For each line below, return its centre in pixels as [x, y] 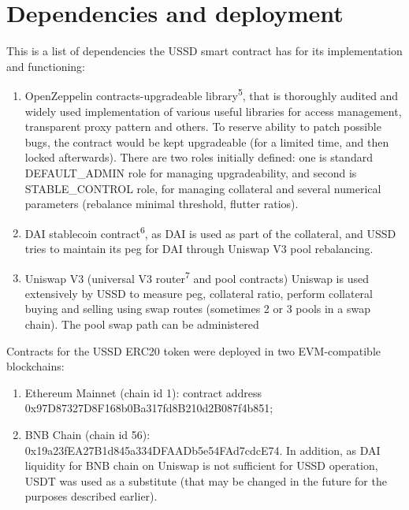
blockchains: [35, 366]
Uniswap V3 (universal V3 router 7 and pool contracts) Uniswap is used [197, 277]
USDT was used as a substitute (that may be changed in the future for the [206, 480]
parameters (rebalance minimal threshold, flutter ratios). [162, 204]
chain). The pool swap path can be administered [142, 324]
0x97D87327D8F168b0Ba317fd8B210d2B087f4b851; [149, 408]
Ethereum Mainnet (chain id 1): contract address [143, 392]
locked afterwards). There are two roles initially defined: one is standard [199, 157]
